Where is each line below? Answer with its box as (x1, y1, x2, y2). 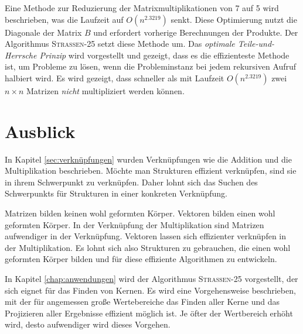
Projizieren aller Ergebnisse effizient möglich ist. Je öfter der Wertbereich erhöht (5, 307, 293, 319)
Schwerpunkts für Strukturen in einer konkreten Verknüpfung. (5, 187, 228, 199)
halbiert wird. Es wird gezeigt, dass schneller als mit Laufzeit (5, 71, 224, 84)
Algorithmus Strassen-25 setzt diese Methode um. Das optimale (5, 37, 235, 50)
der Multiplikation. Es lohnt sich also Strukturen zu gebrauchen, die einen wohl (5, 241, 291, 253)
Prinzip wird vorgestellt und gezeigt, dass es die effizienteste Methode (39, 49, 290, 61)
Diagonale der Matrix (5, 26, 82, 38)
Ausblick (5, 119, 76, 143)
